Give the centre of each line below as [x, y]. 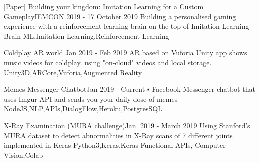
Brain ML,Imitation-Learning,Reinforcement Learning [87, 36]
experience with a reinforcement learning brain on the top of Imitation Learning [127, 26]
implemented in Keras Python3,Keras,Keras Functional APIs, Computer [115, 145]
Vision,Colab [24, 154]
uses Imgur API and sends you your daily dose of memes [91, 98]
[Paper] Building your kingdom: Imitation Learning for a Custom [104, 6]
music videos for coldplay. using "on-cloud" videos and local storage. [108, 62]
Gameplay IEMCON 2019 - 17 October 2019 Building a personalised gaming [120, 16]
